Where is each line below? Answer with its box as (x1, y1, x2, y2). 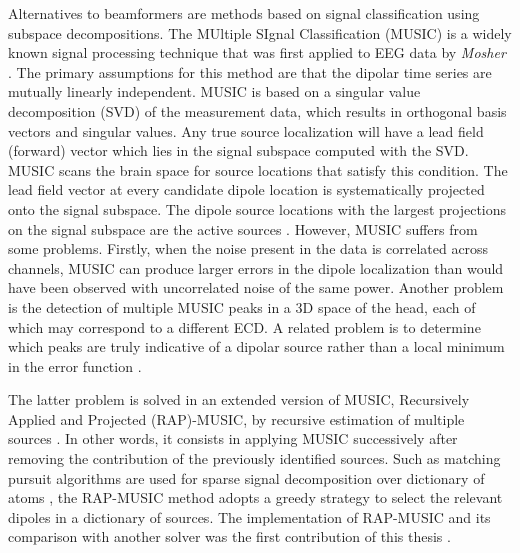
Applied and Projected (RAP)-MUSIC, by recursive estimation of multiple (8, 408, 465, 429)
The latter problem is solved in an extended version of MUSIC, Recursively (8, 389, 470, 410)
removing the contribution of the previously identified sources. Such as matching (8, 448, 501, 469)
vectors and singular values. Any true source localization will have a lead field (8, 120, 484, 141)
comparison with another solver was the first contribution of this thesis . (8, 526, 451, 547)
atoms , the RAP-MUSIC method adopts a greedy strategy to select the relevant (8, 487, 503, 508)
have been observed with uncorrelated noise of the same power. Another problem (8, 277, 504, 298)
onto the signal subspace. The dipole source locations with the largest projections (8, 198, 507, 219)
